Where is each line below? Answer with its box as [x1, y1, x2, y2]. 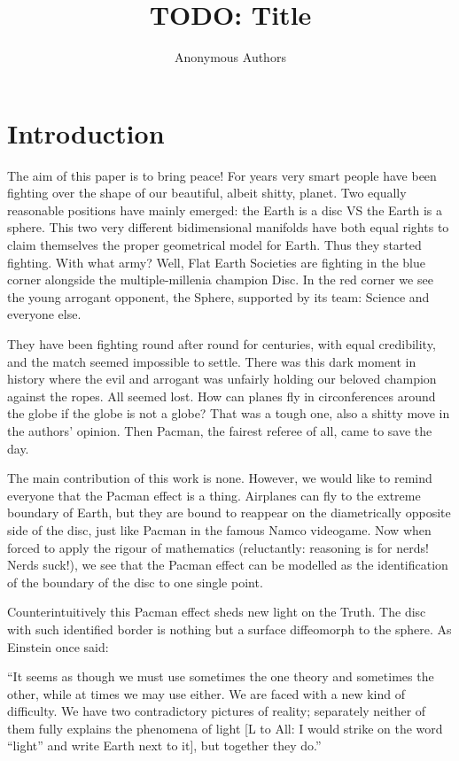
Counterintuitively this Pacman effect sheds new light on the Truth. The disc [7, 602, 426, 621]
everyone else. [7, 305, 82, 323]
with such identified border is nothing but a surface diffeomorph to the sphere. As [7, 619, 452, 638]
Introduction [7, 114, 165, 151]
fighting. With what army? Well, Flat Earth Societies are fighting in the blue [7, 252, 425, 271]
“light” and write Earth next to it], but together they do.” [7, 736, 322, 755]
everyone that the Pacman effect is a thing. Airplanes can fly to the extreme [7, 485, 421, 504]
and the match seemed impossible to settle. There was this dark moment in [7, 352, 416, 370]
